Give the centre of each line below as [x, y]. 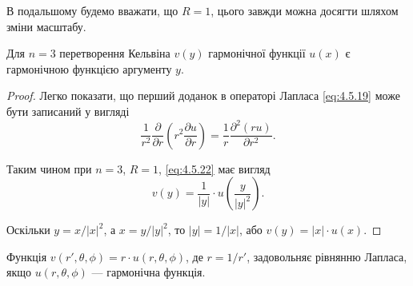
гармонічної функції [257, 53]
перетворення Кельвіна [115, 53]
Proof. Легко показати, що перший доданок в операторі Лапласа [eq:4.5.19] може [203, 95]
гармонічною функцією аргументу [89, 68]
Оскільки [28, 230]
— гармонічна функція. [148, 272]
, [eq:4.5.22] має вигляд [215, 168]
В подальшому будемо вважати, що [92, 10]
